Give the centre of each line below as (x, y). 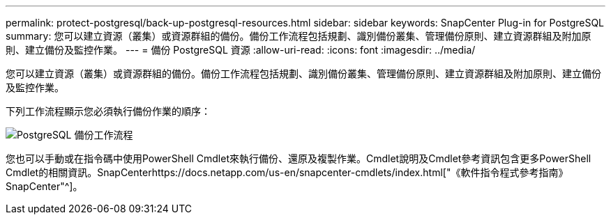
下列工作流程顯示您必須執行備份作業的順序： (108, 111)
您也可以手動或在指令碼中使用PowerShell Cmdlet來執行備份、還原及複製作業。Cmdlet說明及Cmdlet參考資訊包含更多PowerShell (299, 158)
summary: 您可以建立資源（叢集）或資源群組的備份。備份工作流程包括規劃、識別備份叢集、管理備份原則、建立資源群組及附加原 (299, 36)
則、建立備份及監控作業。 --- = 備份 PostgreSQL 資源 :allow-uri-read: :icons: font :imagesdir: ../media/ (241, 50)
